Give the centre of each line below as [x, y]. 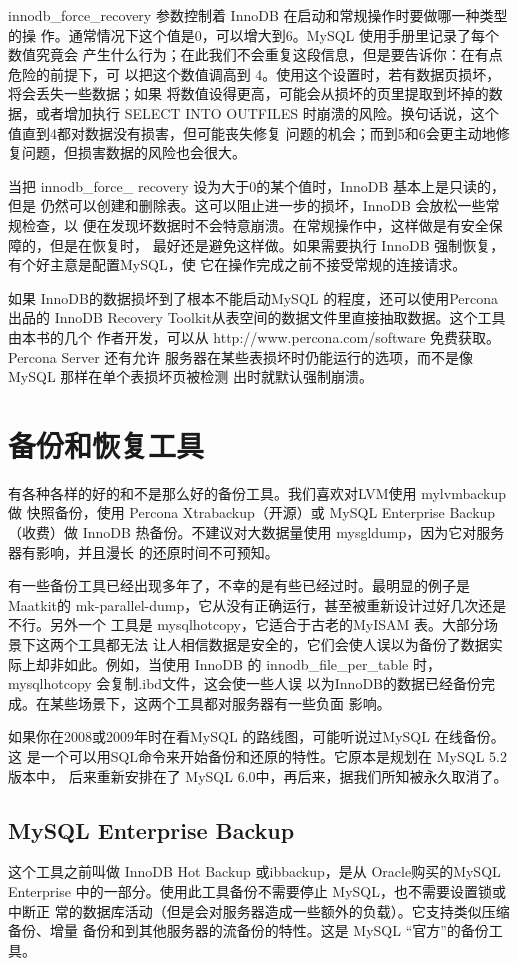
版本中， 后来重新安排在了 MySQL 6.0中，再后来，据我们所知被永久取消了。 [258, 775]
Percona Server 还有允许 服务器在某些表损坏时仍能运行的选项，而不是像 [241, 356]
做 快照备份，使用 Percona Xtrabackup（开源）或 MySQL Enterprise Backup [252, 512]
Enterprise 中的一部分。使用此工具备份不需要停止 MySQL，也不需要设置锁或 [257, 890]
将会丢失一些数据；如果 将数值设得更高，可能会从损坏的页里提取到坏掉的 [248, 93]
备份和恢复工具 [106, 444]
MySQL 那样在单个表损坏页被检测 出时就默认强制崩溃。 [190, 376]
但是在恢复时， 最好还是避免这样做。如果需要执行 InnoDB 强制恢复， [277, 244]
